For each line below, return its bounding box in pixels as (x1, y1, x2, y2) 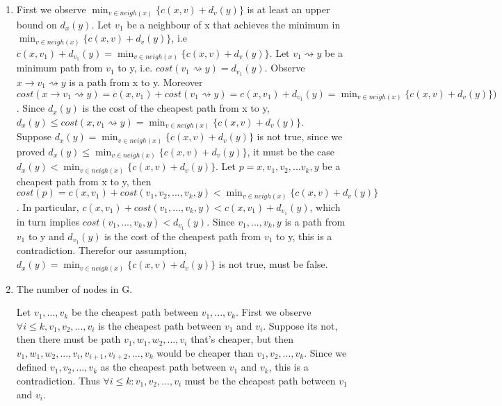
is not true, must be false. (218, 257, 328, 271)
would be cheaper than (156, 345, 254, 360)
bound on (16, 17, 57, 31)
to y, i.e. (118, 60, 153, 75)
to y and (28, 228, 65, 243)
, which (309, 199, 341, 214)
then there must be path (16, 332, 121, 346)
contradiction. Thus (16, 373, 100, 387)
